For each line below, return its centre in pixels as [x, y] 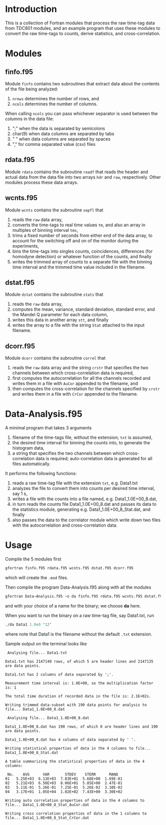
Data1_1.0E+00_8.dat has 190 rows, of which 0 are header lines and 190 [82, 726]
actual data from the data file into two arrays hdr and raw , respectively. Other [83, 177]
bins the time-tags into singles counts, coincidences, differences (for [83, 251]
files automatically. [31, 464]
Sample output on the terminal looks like [46, 643]
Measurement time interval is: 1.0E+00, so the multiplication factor [79, 683]
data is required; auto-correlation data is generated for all [94, 459]
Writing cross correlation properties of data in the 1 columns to [76, 813]
